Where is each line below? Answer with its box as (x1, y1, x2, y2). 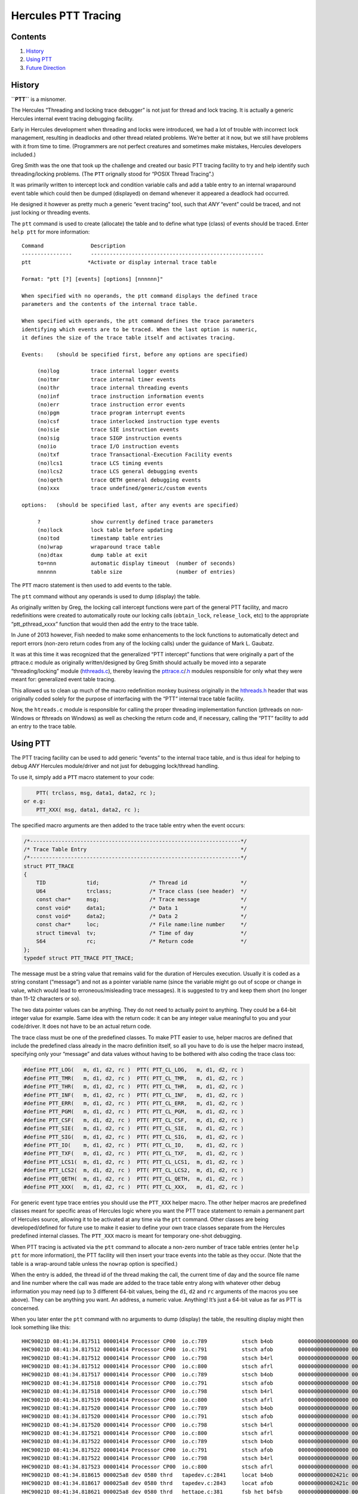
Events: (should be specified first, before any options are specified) (21, 351, 248, 358)
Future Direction (26, 64, 66, 71)
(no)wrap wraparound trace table (37, 543, 161, 550)
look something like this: (11, 1324, 71, 1331)
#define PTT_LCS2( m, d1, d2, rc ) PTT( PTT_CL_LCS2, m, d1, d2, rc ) (23, 1167, 244, 1174)
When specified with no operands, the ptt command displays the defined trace (21, 292, 258, 299)
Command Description (21, 242, 126, 249)
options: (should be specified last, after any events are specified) (21, 501, 239, 508)
